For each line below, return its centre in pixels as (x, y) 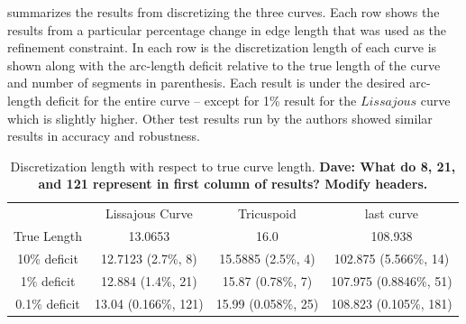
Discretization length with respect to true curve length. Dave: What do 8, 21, (233, 166)
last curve (392, 213)
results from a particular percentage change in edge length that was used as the (227, 29)
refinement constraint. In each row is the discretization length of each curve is (222, 47)
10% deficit (48, 258)
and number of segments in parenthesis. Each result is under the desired (206, 83)
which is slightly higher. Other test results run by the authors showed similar (220, 118)
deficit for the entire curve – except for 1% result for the (201, 100)
